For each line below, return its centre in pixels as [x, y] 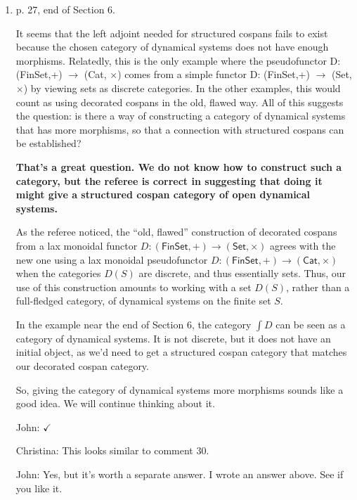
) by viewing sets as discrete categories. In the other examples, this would [182, 88]
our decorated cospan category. [82, 366]
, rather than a [318, 287]
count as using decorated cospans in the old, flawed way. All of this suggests [180, 102]
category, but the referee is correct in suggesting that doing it [169, 180]
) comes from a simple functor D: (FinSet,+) [214, 74]
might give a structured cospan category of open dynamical [163, 194]
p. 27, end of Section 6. [65, 9]
